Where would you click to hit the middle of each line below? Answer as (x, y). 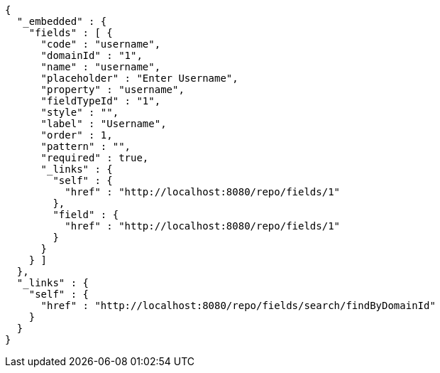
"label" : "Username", (104, 124)
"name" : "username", (101, 67)
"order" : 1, (77, 135)
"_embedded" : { (62, 21)
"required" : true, (95, 158)
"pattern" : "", (86, 146)
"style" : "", (80, 112)
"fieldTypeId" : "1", (101, 101)
